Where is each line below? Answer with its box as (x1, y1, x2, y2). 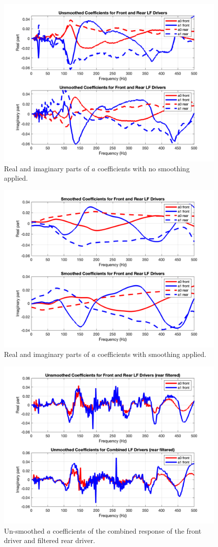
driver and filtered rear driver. (4, 535, 95, 546)
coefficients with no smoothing (97, 163, 190, 173)
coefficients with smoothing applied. (97, 349, 207, 359)
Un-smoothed (4, 525, 45, 536)
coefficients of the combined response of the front (53, 525, 202, 536)
